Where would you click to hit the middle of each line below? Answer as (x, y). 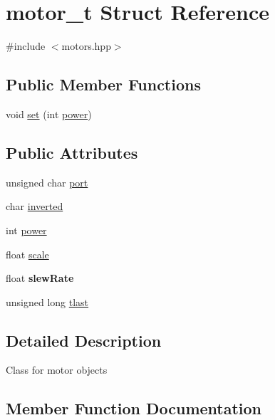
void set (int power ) (49, 114)
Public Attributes (72, 152)
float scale (27, 254)
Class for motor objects (57, 370)
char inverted (35, 206)
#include (26, 46)
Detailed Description (84, 340)
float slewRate (40, 278)
